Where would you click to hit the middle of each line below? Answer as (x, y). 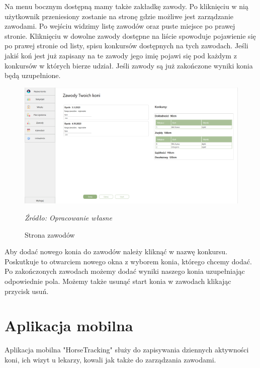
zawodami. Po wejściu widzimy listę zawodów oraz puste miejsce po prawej (120, 26)
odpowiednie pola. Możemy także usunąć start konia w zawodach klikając (118, 281)
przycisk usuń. (27, 291)
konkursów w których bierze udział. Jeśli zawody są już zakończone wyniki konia (129, 65)
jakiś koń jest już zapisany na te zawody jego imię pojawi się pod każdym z (121, 55)
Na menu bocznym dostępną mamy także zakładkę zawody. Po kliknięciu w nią (126, 6)
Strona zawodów (50, 234)
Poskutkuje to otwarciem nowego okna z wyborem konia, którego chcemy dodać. (128, 261)
